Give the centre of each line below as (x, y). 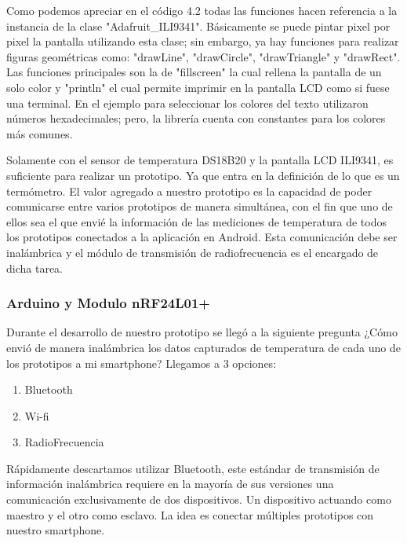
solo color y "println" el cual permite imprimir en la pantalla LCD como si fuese (198, 87)
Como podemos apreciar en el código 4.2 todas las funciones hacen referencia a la (202, 10)
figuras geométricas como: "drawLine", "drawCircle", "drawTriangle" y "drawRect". (203, 56)
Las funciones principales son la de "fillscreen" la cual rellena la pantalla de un (194, 72)
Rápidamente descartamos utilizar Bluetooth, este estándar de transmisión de (193, 468)
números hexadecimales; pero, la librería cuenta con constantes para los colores (196, 118)
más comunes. (40, 133)
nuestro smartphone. (56, 530)
